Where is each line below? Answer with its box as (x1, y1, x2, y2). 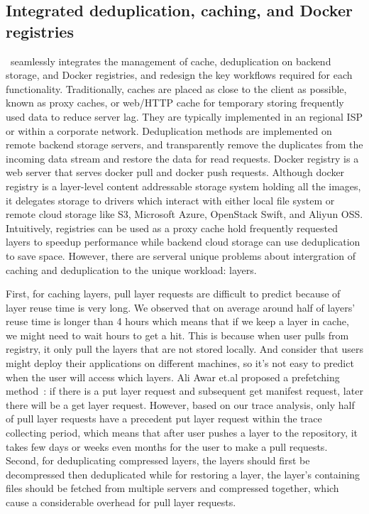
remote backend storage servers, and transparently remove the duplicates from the (6, 137, 363, 152)
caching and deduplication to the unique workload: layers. (6, 262, 257, 277)
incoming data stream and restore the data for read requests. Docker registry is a (6, 151, 359, 165)
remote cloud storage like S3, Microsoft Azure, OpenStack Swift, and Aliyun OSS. (6, 207, 363, 222)
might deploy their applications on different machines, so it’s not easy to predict (6, 356, 354, 371)
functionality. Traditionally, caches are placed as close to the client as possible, (6, 81, 347, 96)
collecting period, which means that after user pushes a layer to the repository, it (6, 425, 358, 440)
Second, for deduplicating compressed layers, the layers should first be (6, 453, 310, 468)
